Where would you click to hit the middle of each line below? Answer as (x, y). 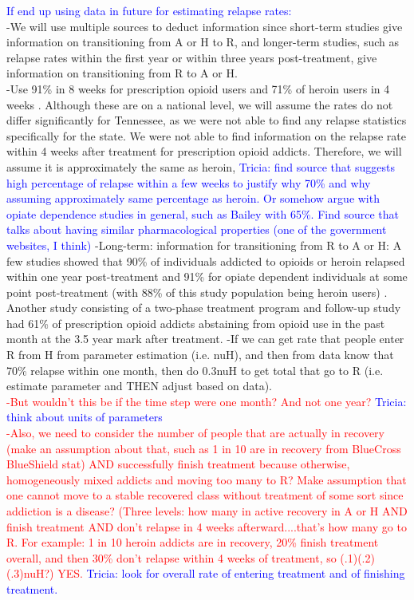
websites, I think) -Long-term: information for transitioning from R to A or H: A (204, 245)
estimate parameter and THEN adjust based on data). (140, 386)
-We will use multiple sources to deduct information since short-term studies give (205, 26)
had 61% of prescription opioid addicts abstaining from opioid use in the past (196, 323)
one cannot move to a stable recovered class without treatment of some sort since (205, 495)
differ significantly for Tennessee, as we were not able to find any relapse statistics (207, 120)
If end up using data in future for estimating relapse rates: (149, 10)
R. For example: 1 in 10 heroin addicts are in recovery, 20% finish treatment (193, 542)
